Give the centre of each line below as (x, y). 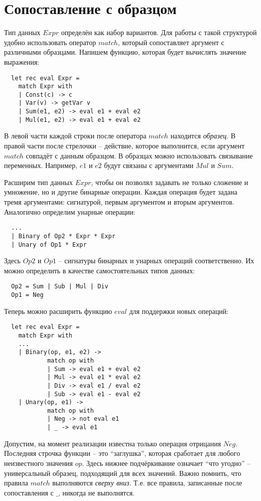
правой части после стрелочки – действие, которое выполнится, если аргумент (124, 146)
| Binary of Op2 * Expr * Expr (63, 236)
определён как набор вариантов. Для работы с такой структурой (159, 32)
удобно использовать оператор (50, 42)
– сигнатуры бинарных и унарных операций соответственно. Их (156, 261)
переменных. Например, (41, 165)
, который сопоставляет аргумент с (171, 42)
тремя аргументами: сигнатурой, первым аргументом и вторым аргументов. (119, 202)
